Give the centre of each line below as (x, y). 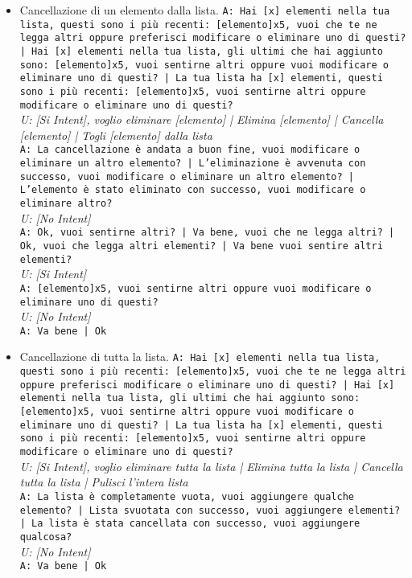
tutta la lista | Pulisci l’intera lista (104, 482)
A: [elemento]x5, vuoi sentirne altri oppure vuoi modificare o (196, 288)
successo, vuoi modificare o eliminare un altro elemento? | (187, 176)
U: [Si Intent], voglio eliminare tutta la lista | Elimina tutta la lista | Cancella (211, 466)
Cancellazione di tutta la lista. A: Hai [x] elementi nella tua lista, (200, 357)
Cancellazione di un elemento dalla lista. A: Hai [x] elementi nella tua (205, 10)
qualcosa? (46, 537)
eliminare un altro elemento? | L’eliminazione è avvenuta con (193, 164)
